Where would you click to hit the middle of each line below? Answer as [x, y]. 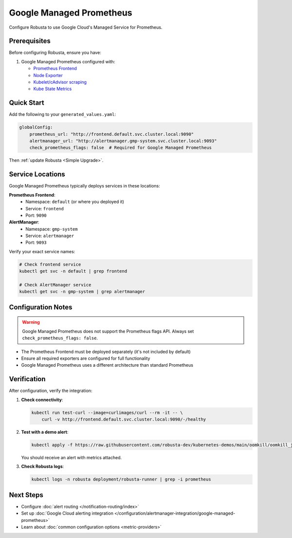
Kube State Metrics [53, 89]
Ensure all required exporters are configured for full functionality [86, 358]
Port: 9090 [36, 215]
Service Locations [37, 175]
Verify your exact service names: [42, 251]
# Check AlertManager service [55, 285]
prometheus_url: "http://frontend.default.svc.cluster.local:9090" [112, 134]
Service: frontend [45, 208]
